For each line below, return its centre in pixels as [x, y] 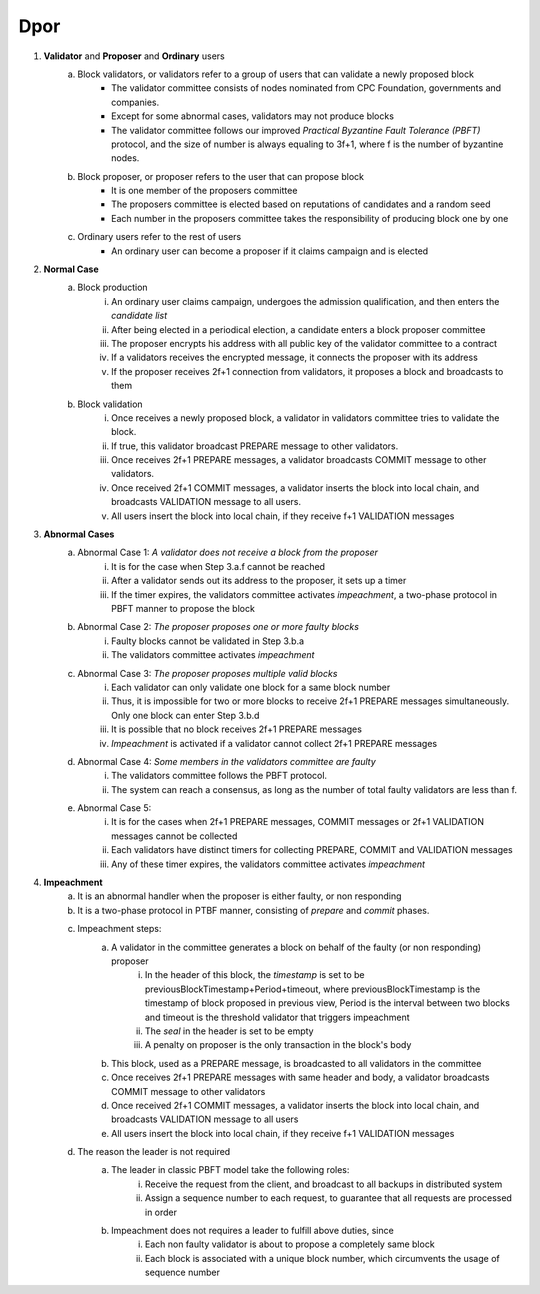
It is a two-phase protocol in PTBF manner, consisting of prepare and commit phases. [253, 910]
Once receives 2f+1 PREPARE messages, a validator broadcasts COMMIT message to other [299, 460]
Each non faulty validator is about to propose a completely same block [290, 1244]
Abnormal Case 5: [114, 808]
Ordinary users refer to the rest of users [159, 237]
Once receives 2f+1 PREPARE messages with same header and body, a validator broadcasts [300, 1077]
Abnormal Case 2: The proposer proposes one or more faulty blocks [218, 627]
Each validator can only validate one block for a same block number [251, 687]
